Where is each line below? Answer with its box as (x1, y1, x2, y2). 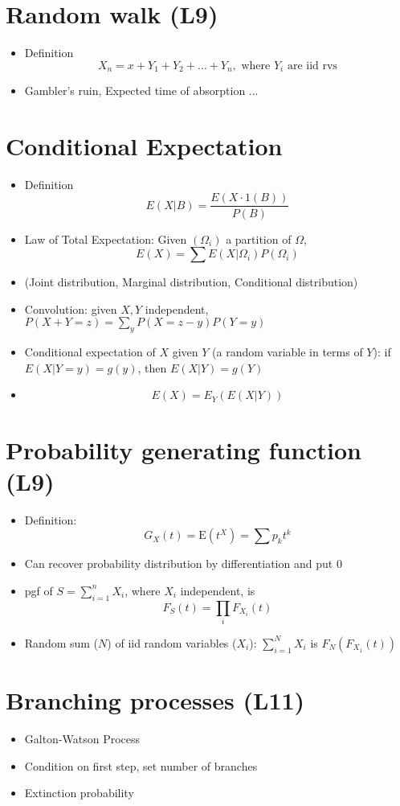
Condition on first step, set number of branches (24, 757, 258, 774)
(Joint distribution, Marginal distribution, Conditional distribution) (24, 273, 358, 290)
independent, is (180, 582, 255, 598)
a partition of (226, 230, 292, 247)
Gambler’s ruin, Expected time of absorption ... (24, 82, 259, 99)
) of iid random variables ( (107, 634, 237, 651)
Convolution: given (24, 300, 117, 317)
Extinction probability (24, 784, 134, 801)
